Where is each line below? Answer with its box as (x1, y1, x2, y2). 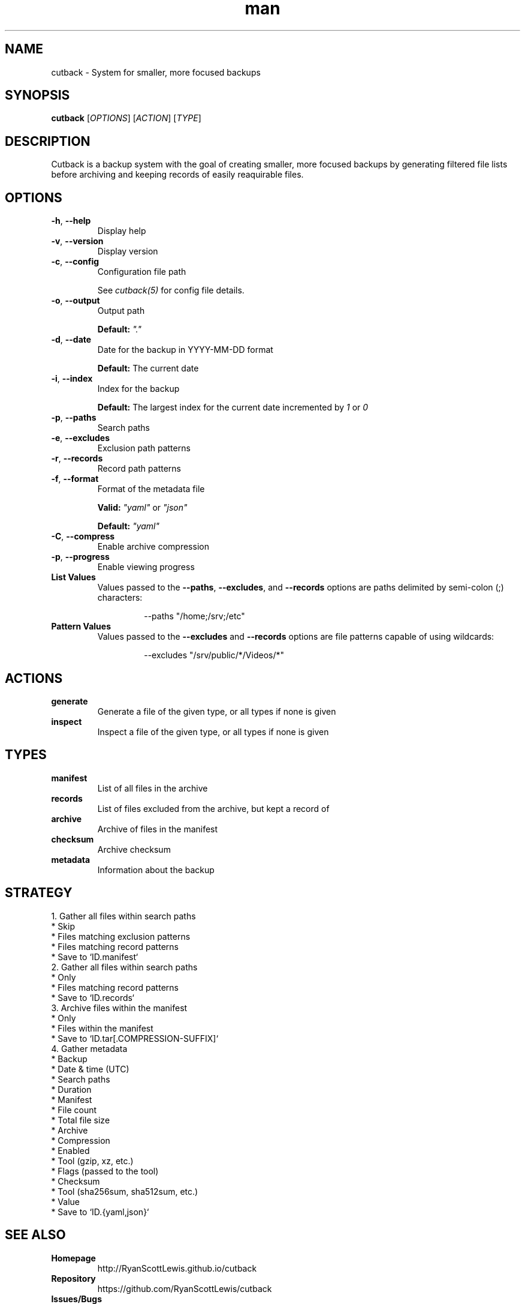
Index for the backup (97, 383, 180, 394)
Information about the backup (97, 864, 215, 875)
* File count (51, 1104, 97, 1115)
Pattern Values (51, 621, 111, 632)
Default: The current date (97, 363, 199, 374)
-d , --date (51, 334, 92, 345)
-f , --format (51, 473, 99, 484)
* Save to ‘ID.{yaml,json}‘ (51, 1206, 149, 1217)
